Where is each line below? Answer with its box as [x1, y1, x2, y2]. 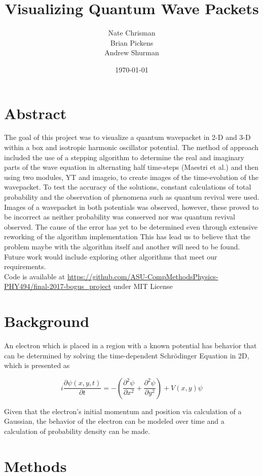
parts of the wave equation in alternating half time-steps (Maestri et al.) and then [4, 162, 259, 172]
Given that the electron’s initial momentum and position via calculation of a [4, 406, 242, 416]
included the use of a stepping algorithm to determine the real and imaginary [4, 152, 244, 162]
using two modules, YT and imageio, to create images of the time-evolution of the [4, 171, 258, 182]
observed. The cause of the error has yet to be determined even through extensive [4, 221, 258, 232]
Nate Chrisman [108, 27, 156, 38]
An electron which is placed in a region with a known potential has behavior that [4, 340, 257, 351]
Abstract [4, 102, 67, 123]
